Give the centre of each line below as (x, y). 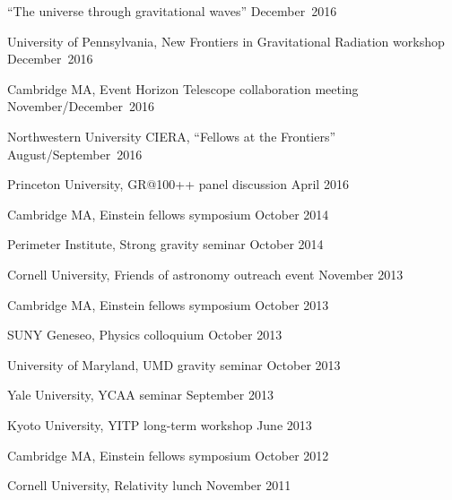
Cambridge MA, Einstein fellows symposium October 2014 (168, 214)
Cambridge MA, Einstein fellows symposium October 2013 (168, 304)
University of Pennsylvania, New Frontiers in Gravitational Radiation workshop (226, 41)
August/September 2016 (75, 154)
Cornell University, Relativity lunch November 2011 (149, 485)
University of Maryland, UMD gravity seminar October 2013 (174, 364)
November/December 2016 (81, 106)
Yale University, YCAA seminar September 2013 (140, 395)
